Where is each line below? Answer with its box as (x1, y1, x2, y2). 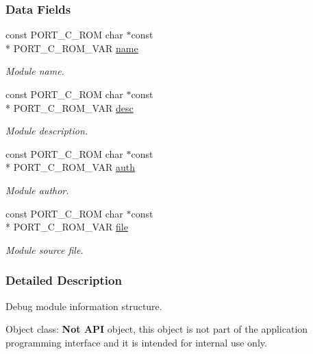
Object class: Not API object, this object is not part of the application (5, 322, 308, 336)
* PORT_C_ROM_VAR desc (5, 100, 134, 115)
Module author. (5, 182, 69, 197)
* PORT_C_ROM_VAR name (5, 40, 138, 55)
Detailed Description (5, 272, 122, 289)
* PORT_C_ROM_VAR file (5, 220, 128, 234)
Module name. (5, 64, 64, 78)
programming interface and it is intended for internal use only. (5, 335, 267, 349)
